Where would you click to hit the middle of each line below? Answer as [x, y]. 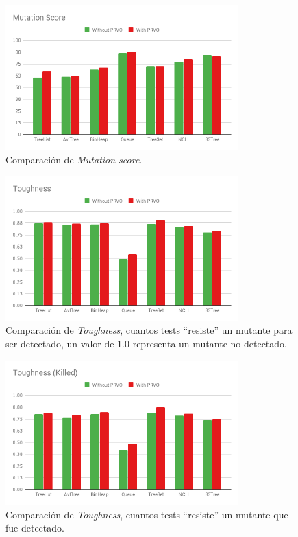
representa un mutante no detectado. [210, 344]
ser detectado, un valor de [60, 344]
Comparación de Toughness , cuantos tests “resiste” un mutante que [147, 514]
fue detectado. [35, 528]
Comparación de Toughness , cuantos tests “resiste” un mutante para [149, 330]
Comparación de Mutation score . [74, 159]
